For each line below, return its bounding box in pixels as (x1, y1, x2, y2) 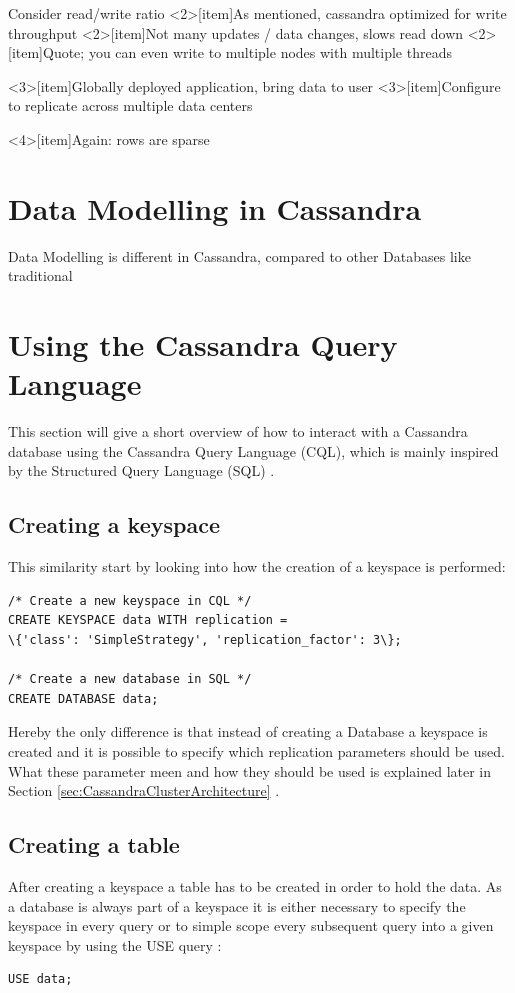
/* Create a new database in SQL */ (8, 672, 252, 687)
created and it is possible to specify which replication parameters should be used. (8, 740, 505, 761)
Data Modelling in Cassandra (8, 187, 422, 228)
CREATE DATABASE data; (8, 691, 159, 706)
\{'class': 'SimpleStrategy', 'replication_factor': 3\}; (8, 632, 402, 647)
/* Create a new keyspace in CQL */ (8, 593, 252, 608)
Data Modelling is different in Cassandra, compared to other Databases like (8, 245, 471, 266)
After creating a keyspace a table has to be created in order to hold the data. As (8, 875, 502, 896)
